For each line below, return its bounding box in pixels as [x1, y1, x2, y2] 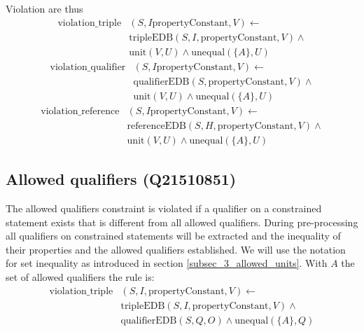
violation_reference [41, 106, 120, 116]
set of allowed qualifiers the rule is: [6, 270, 155, 284]
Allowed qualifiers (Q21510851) [6, 168, 237, 190]
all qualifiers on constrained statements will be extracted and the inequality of [6, 228, 341, 243]
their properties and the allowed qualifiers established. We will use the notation [6, 242, 346, 256]
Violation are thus [6, 1, 83, 15]
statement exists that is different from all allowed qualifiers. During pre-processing [6, 214, 358, 229]
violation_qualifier [50, 62, 126, 72]
